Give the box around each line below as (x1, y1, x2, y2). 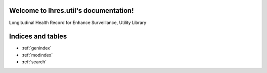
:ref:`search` (21, 59, 47, 65)
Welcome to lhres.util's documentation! (9, 6, 134, 15)
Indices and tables (9, 32, 67, 41)
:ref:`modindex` (21, 52, 53, 58)
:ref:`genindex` (21, 45, 52, 51)
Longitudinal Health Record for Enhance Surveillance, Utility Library (9, 20, 147, 25)
